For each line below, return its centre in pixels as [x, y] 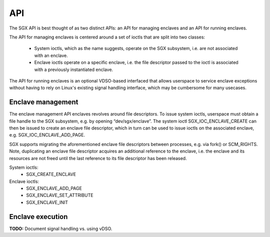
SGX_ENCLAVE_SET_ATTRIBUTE [60, 195]
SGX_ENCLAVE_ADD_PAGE [54, 188]
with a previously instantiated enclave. [74, 69]
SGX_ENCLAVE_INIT [47, 202]
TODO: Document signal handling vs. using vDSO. [61, 228]
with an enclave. [51, 55]
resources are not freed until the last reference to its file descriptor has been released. [98, 158]
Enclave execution [38, 217]
